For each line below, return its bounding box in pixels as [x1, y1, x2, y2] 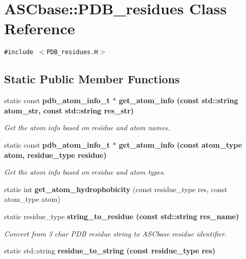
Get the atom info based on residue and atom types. [4, 167, 166, 177]
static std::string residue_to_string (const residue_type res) [4, 245, 216, 256]
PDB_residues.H [47, 49, 98, 56]
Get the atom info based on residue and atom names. [4, 122, 170, 133]
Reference [4, 18, 75, 39]
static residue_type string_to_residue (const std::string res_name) [4, 210, 239, 221]
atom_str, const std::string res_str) [4, 105, 134, 115]
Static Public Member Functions [4, 71, 180, 87]
